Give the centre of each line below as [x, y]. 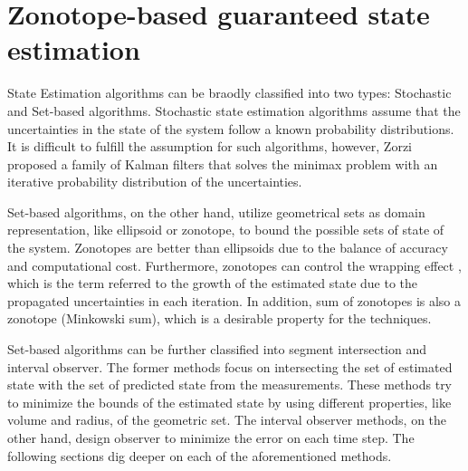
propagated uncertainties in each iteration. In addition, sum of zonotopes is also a [234, 300]
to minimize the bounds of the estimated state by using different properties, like [229, 402]
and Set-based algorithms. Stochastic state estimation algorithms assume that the [234, 110]
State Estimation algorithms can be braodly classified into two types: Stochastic [229, 93]
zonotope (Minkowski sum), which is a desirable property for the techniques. [220, 318]
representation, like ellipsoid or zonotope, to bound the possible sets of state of [226, 230]
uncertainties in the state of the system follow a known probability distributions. [231, 128]
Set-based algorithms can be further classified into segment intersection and [217, 349]
